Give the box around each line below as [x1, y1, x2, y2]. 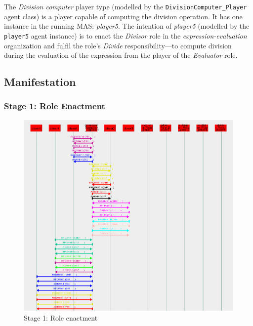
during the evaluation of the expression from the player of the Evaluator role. [4, 50, 238, 60]
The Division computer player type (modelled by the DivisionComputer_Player [4, 1, 247, 11]
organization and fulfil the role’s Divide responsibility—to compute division [4, 40, 232, 50]
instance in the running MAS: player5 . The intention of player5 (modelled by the [4, 21, 250, 31]
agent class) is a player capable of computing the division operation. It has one [4, 11, 243, 21]
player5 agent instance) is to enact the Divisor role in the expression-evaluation [4, 30, 247, 41]
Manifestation [4, 74, 76, 89]
